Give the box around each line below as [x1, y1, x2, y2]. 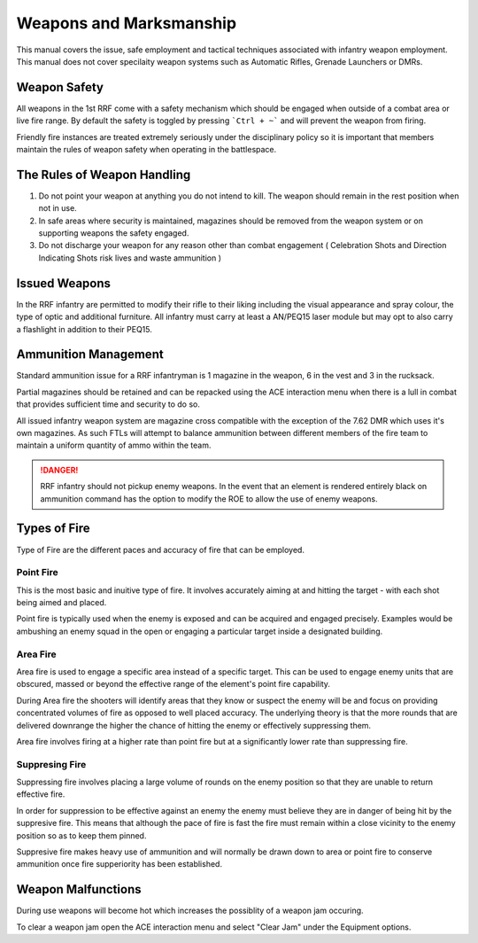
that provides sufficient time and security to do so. [16, 399, 201, 409]
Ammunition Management [16, 347, 164, 362]
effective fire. [16, 789, 66, 799]
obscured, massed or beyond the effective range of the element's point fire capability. [16, 679, 331, 690]
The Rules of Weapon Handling [16, 167, 191, 182]
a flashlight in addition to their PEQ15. [16, 323, 152, 334]
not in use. [38, 203, 77, 214]
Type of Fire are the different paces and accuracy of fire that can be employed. [16, 544, 305, 555]
